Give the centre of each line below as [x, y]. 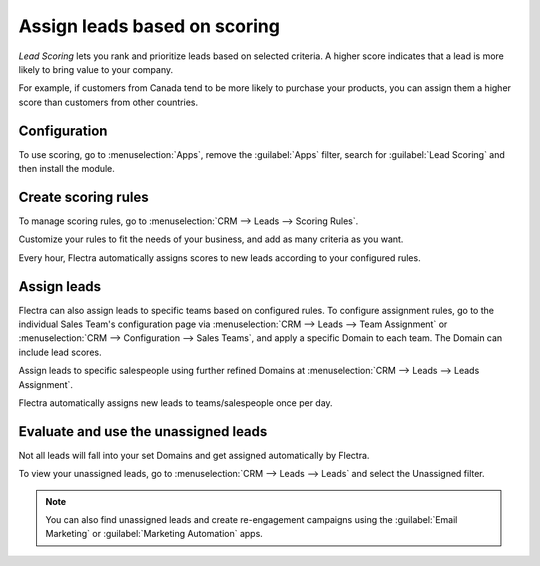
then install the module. [66, 169]
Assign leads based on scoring [149, 26]
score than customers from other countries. [108, 102]
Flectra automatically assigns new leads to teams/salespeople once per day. [176, 402]
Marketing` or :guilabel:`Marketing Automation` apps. [154, 534]
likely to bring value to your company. [96, 69]
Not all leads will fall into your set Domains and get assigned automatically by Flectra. [194, 455]
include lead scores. [60, 352]
